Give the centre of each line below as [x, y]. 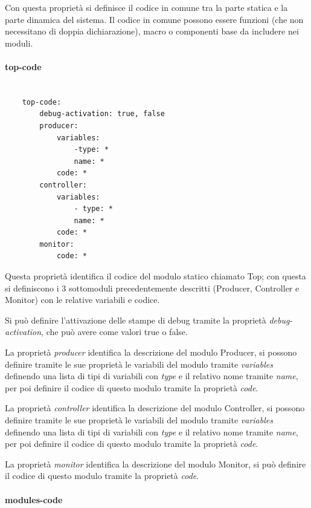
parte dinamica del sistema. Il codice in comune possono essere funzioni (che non [154, 19]
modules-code [34, 499]
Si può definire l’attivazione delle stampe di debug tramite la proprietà [136, 320]
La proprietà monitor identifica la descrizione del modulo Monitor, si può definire [155, 464]
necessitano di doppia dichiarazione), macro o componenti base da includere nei [152, 31]
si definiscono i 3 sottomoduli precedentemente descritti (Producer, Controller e [152, 288]
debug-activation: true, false [102, 114]
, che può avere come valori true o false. [114, 332]
